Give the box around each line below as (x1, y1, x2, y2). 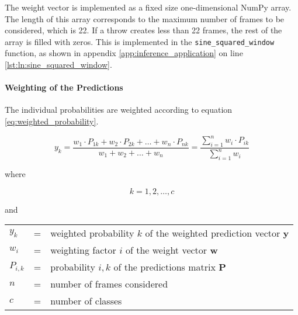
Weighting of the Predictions (5, 81, 123, 94)
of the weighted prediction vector (145, 226, 280, 240)
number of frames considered (50, 277, 168, 291)
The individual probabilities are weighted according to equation (5, 103, 233, 116)
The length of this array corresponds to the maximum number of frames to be (5, 12, 285, 25)
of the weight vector (125, 243, 207, 257)
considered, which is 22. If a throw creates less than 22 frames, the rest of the (5, 24, 282, 36)
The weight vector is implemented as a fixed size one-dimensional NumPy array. (5, 1, 292, 13)
